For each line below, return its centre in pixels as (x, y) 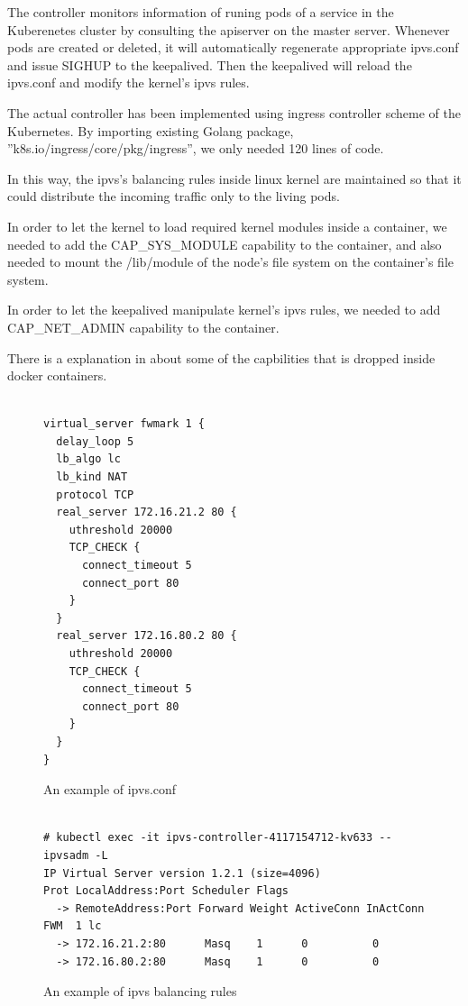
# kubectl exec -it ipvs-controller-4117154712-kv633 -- (218, 838)
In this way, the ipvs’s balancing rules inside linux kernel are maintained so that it (234, 178)
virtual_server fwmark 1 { (124, 424)
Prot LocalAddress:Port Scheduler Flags (166, 891)
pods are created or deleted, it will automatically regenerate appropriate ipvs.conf (233, 47)
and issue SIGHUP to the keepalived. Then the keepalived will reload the (210, 64)
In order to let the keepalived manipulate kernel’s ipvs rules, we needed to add (224, 310)
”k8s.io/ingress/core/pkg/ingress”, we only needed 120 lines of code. (196, 148)
